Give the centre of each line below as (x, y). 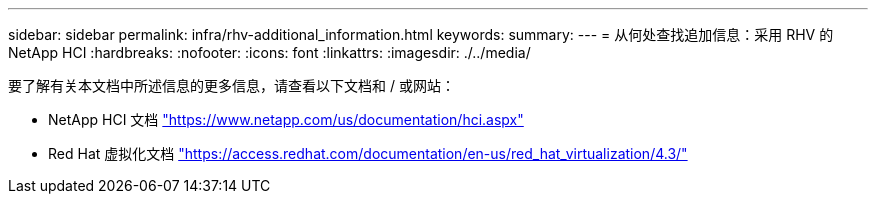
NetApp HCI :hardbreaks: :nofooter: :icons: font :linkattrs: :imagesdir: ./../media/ (269, 52)
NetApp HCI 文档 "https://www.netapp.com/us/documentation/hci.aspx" (286, 119)
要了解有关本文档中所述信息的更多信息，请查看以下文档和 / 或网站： (231, 85)
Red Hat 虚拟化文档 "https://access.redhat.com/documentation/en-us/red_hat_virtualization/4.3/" (368, 153)
